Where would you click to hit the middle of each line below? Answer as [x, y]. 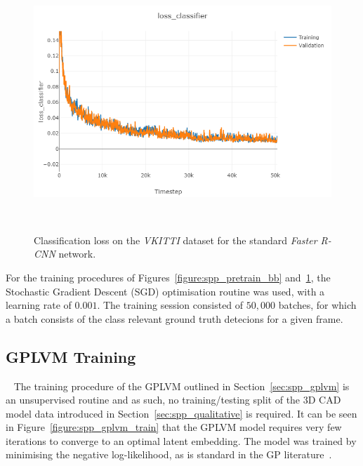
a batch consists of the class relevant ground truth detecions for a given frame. [174, 318]
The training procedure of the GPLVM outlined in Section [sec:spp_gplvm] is [181, 386]
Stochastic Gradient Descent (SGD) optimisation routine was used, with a [165, 291]
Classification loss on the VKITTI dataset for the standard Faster [176, 240]
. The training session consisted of [170, 305]
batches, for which [317, 305]
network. [77, 254]
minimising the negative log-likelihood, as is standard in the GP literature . [169, 454]
